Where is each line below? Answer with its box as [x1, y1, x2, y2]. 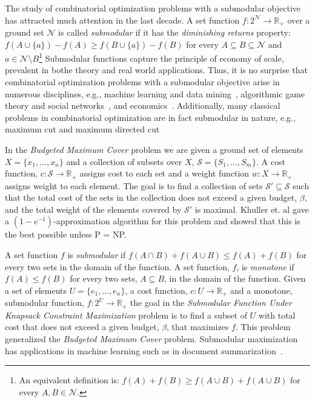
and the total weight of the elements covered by [5, 203, 182, 215]
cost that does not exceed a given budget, [5, 320, 159, 333]
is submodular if [67, 248, 126, 261]
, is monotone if [236, 260, 294, 273]
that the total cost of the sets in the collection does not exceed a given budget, [5, 191, 297, 204]
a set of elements [5, 284, 67, 296]
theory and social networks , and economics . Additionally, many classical [5, 99, 280, 112]
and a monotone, [230, 284, 293, 296]
